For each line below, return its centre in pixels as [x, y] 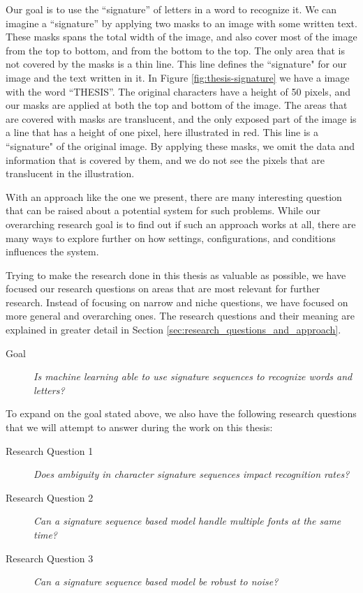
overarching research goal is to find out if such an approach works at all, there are [181, 224]
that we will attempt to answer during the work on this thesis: [139, 427]
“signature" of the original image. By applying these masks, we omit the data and [180, 145]
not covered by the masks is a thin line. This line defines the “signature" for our [176, 64]
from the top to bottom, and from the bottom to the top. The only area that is [175, 50]
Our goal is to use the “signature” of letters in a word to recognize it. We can [171, 9]
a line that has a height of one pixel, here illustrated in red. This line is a [162, 132]
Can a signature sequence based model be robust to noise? [156, 581]
